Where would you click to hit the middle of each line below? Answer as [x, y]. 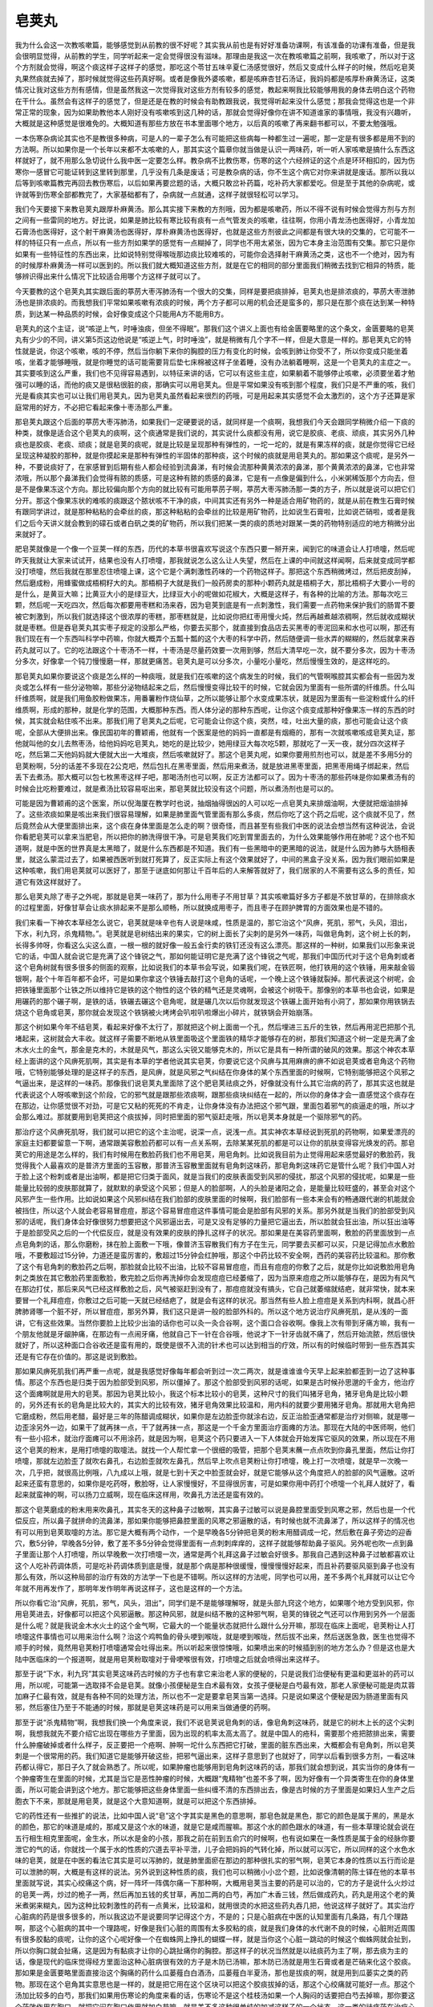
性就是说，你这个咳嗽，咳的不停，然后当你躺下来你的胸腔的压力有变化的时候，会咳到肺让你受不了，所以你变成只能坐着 [211, 351]
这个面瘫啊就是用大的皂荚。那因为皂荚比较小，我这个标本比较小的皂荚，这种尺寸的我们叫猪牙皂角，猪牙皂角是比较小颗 [211, 1394]
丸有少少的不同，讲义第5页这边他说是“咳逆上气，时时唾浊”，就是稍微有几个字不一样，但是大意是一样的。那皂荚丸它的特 [213, 340]
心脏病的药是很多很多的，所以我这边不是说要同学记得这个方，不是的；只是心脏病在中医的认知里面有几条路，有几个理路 [211, 1917]
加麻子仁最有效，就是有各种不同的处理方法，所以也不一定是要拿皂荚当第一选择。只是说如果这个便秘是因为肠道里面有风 [211, 1696]
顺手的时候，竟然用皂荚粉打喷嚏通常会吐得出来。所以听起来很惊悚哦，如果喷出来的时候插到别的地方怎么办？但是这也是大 [215, 1648]
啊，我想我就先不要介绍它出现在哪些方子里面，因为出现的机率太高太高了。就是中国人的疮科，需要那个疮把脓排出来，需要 [215, 1733]
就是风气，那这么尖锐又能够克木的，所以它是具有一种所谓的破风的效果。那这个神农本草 [271, 1050]
